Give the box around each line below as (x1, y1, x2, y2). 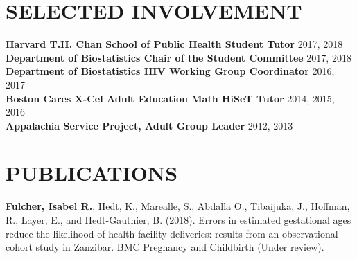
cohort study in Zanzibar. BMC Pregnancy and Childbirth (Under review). (6, 240, 324, 254)
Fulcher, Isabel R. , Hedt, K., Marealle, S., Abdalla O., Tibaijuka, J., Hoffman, (6, 199, 350, 213)
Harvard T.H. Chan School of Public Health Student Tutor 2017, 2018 (6, 37, 343, 51)
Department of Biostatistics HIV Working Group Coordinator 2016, (6, 64, 335, 78)
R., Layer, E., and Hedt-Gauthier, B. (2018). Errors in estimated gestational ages (6, 213, 351, 226)
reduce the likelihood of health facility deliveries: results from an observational (6, 226, 338, 240)
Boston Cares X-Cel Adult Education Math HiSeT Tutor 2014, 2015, (6, 91, 335, 105)
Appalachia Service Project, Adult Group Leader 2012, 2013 (6, 118, 293, 132)
